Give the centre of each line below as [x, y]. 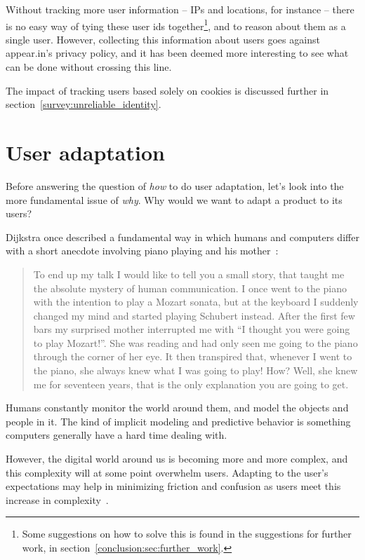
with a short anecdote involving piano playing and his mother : [142, 251]
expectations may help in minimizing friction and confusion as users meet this [173, 486]
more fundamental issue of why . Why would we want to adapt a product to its [174, 199]
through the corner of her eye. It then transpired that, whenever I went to [193, 356]
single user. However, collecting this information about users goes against [163, 39]
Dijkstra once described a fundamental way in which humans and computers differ [182, 237]
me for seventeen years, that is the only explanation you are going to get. [191, 384]
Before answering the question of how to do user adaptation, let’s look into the [175, 185]
